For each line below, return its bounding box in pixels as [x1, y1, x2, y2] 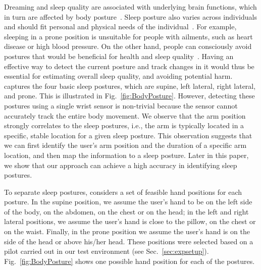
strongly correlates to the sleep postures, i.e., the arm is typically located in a [4, 120, 244, 131]
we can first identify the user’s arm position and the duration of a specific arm [4, 140, 247, 150]
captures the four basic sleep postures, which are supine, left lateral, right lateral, [4, 80, 256, 91]
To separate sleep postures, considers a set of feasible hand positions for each [4, 186, 242, 197]
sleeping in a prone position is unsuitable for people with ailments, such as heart [4, 31, 253, 41]
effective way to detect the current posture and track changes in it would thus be [4, 61, 254, 71]
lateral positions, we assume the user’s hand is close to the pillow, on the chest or [4, 216, 256, 227]
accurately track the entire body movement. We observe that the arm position [4, 110, 246, 121]
